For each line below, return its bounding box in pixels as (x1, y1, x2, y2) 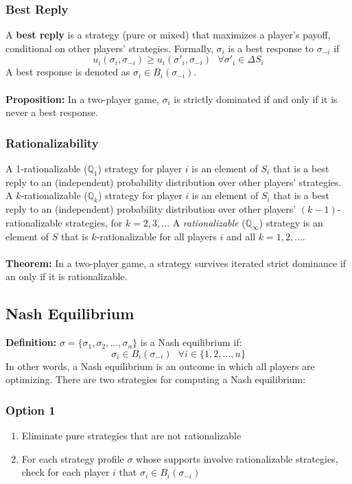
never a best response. (5, 105, 98, 119)
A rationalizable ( (172, 215, 246, 229)
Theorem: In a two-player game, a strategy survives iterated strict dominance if (5, 255, 347, 270)
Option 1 (5, 401, 56, 418)
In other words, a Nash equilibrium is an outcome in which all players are (5, 358, 315, 373)
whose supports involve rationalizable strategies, (136, 451, 338, 465)
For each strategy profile (21, 451, 124, 465)
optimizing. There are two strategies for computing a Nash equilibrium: (5, 372, 306, 387)
